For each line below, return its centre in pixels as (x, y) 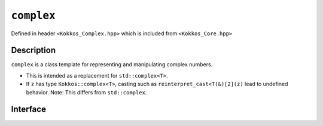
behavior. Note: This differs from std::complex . (86, 92)
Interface (28, 110)
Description (33, 50)
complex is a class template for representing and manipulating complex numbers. (112, 64)
